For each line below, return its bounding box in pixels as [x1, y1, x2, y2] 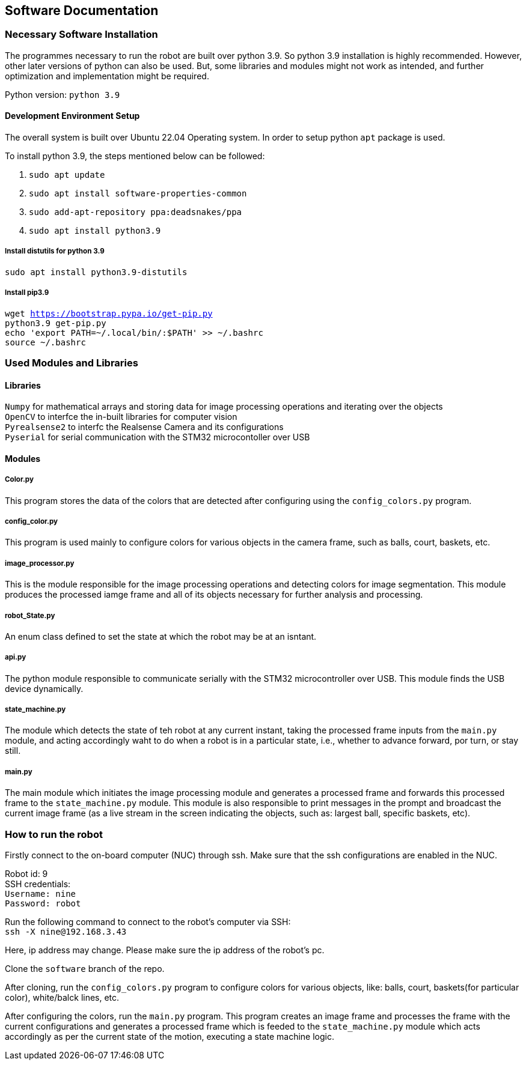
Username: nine [5, 889, 76, 899]
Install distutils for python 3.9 [5, 247, 105, 256]
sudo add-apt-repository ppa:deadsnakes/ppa [29, 207, 242, 217]
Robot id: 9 [5, 869, 48, 879]
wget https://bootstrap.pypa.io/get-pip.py [5, 308, 213, 318]
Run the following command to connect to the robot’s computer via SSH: [5, 917, 291, 927]
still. [5, 745, 21, 756]
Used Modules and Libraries [5, 356, 138, 369]
